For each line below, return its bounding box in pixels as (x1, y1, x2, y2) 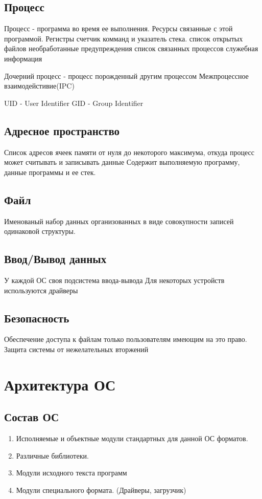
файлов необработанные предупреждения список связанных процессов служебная (4, 43, 258, 54)
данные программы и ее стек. (4, 166, 96, 177)
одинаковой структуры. (4, 226, 76, 236)
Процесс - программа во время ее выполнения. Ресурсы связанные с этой (4, 23, 233, 34)
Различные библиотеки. (16, 450, 89, 461)
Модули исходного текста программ (16, 467, 127, 478)
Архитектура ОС (4, 374, 116, 395)
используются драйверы (4, 285, 78, 295)
